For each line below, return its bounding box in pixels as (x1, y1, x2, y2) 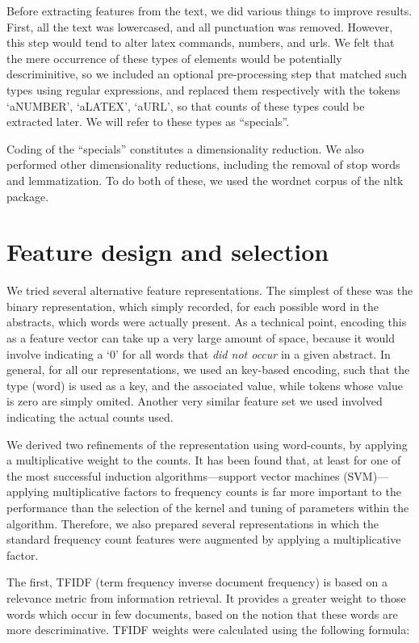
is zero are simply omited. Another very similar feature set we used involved (6, 393, 383, 410)
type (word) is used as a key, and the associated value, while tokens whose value (6, 376, 403, 393)
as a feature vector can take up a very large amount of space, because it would (6, 330, 395, 347)
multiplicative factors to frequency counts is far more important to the (52, 483, 401, 500)
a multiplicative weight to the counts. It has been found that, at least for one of (6, 452, 401, 469)
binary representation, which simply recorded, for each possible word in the (6, 297, 379, 314)
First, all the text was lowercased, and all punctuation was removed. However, (6, 18, 393, 35)
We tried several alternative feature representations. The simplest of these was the (6, 282, 413, 299)
